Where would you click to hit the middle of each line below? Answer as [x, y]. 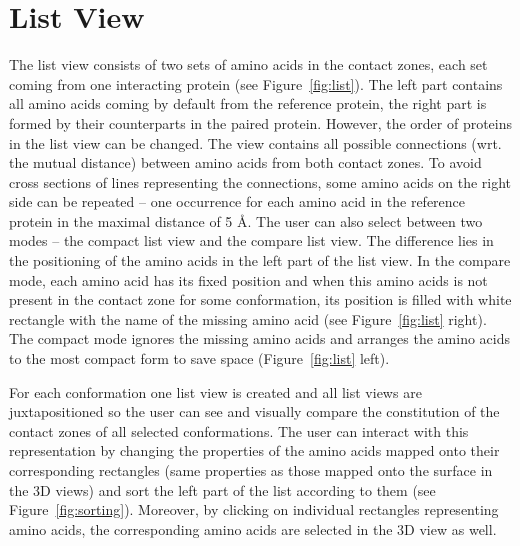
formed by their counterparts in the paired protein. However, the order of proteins [261, 122]
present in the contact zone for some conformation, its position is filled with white [260, 299]
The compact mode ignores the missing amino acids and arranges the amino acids [260, 338]
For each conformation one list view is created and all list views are [215, 391]
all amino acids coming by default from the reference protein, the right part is [248, 103]
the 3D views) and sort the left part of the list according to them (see [222, 489]
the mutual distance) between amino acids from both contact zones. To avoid [245, 162]
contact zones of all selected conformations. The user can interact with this [239, 430]
